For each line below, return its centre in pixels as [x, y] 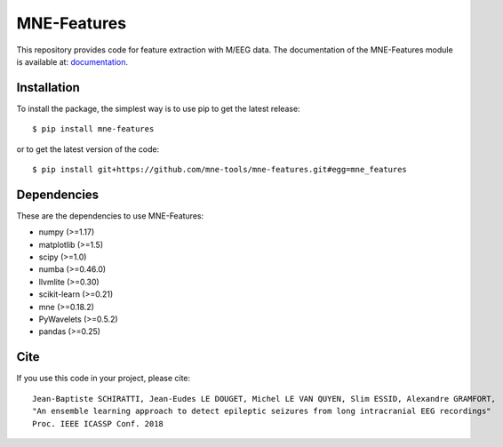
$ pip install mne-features [93, 129]
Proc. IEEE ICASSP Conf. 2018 [98, 423]
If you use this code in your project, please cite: [104, 379]
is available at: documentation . [72, 61]
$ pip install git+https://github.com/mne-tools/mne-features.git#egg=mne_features [220, 170]
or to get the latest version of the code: [88, 149]
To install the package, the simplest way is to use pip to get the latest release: [159, 108]
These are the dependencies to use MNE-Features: [110, 216]
